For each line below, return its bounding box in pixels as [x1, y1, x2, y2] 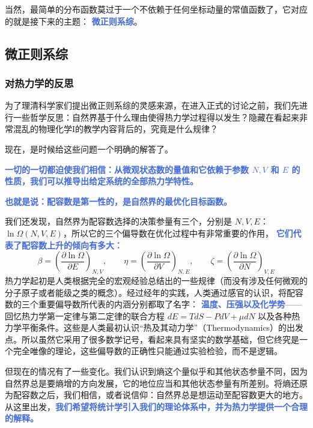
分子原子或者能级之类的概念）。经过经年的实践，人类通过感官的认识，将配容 [5, 286, 303, 298]
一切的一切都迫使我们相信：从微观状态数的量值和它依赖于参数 [5, 163, 249, 175]
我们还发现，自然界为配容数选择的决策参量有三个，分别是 [5, 215, 232, 228]
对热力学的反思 [5, 75, 74, 90]
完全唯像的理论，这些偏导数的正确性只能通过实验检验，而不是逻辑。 [13, 345, 282, 357]
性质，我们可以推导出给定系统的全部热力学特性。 [5, 175, 198, 187]
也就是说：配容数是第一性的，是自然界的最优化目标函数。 [5, 194, 232, 207]
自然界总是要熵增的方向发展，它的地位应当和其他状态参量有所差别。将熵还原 [5, 376, 308, 389]
